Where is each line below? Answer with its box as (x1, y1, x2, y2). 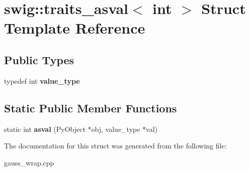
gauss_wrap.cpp (4, 157, 54, 167)
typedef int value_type (4, 75, 80, 86)
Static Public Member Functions (4, 100, 177, 115)
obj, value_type (91, 123, 140, 134)
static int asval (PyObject (4, 123, 86, 134)
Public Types (4, 52, 74, 67)
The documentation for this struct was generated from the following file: (4, 140, 227, 151)
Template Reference (4, 18, 145, 38)
